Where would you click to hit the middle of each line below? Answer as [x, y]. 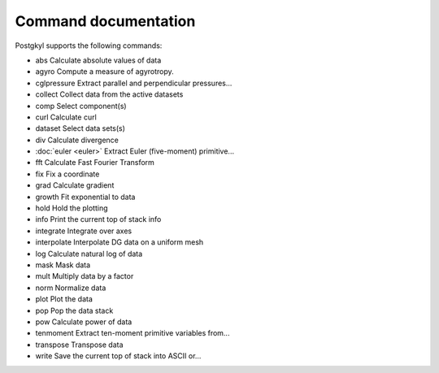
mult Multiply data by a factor [85, 276]
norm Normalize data [71, 288]
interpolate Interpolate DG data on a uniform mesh [120, 242]
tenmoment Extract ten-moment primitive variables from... [133, 333]
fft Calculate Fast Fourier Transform [95, 163]
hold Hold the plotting [72, 208]
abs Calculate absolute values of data [98, 60]
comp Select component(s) [81, 106]
